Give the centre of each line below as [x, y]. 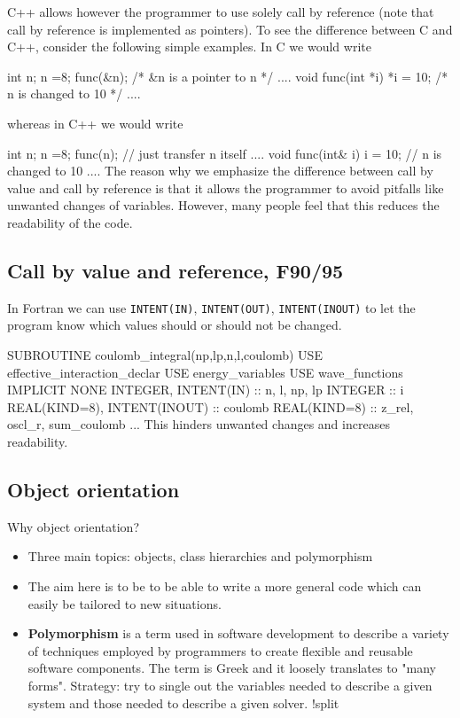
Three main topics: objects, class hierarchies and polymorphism [200, 556]
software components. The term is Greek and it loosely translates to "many [232, 668]
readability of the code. [70, 222]
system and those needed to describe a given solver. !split [183, 702]
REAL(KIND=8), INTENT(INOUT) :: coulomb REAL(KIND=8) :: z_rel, [211, 406]
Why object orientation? [74, 526]
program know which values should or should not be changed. [175, 325]
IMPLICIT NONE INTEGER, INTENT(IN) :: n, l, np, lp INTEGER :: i [206, 390]
